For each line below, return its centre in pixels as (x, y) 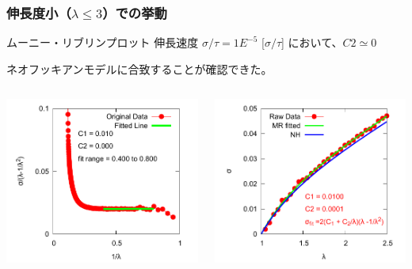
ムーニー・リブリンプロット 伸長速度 (103, 42)
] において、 (312, 42)
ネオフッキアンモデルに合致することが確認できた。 (139, 68)
